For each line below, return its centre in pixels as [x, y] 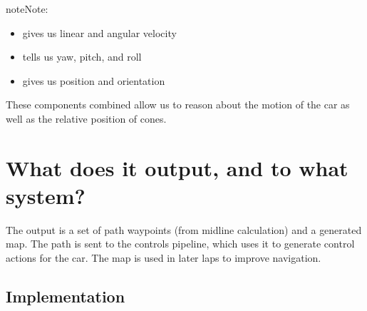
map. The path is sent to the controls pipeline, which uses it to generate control [180, 244]
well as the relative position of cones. [86, 118]
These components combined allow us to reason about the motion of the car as [178, 104]
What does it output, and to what [177, 167]
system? [46, 195]
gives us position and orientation [94, 80]
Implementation [66, 296]
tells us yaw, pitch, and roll [82, 57]
